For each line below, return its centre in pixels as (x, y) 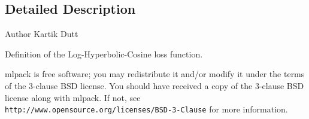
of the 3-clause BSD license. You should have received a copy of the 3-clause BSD (154, 85)
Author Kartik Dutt (42, 34)
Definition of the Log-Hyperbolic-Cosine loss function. (104, 54)
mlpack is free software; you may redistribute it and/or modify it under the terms (155, 74)
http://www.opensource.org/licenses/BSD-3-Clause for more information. (146, 109)
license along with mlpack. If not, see (73, 97)
